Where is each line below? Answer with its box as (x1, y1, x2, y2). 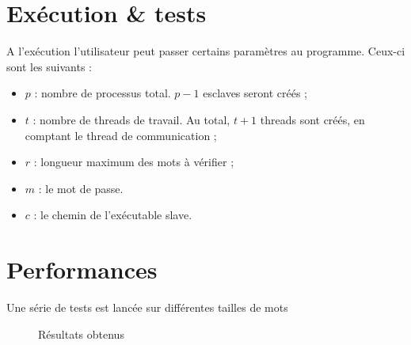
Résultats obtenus (38, 325, 124, 342)
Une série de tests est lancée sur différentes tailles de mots (6, 299, 288, 315)
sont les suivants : (6, 58, 93, 74)
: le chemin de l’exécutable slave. (33, 207, 192, 223)
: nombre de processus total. (34, 85, 171, 101)
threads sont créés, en (260, 111, 365, 127)
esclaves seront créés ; (203, 85, 307, 101)
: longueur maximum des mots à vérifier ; (33, 154, 234, 170)
